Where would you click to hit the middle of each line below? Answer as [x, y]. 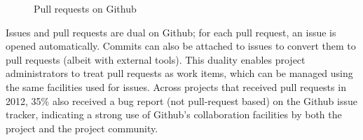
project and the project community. [82, 128]
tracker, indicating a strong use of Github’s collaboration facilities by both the [174, 114]
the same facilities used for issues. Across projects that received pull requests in [176, 86]
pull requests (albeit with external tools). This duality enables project [156, 59]
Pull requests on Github [85, 8]
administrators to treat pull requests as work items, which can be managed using [179, 73]
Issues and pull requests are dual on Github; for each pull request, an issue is [171, 32]
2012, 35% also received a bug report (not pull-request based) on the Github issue [181, 100]
